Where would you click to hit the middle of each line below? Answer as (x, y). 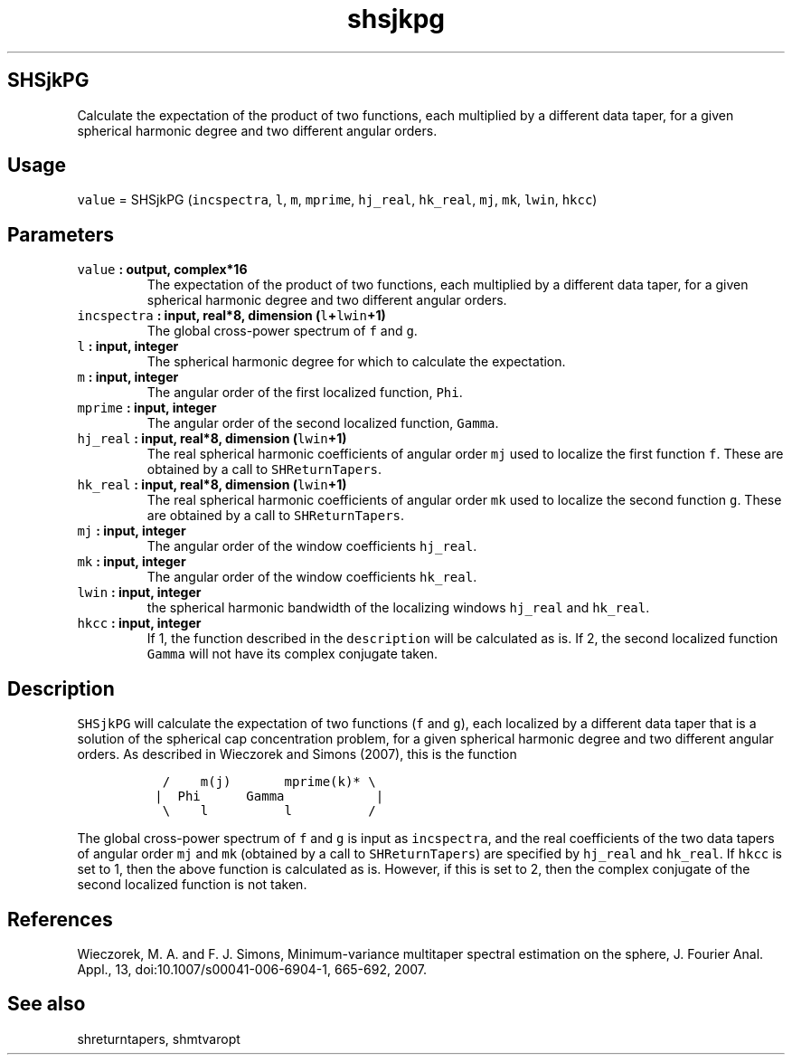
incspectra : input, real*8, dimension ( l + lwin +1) (231, 316)
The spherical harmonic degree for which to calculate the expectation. (356, 362)
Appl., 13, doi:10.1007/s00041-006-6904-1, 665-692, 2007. (252, 969)
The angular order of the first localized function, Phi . (305, 393)
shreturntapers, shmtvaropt (159, 1038)
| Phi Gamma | (269, 796)
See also (47, 1004)
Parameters (61, 234)
